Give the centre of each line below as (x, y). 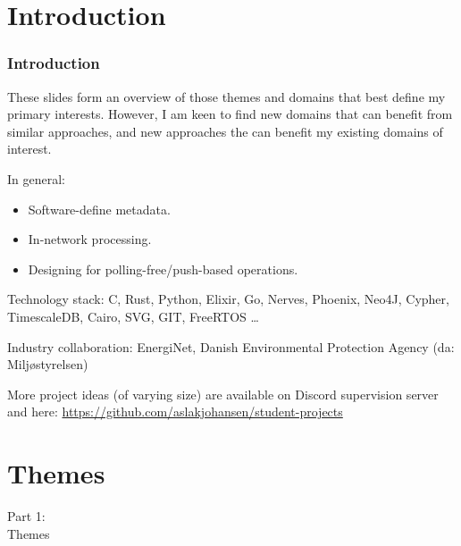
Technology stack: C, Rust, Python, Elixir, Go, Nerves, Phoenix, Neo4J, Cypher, (228, 299)
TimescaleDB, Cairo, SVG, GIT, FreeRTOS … (133, 316)
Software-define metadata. (99, 209)
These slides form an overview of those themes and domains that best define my (226, 96)
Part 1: (26, 516)
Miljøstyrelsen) (48, 364)
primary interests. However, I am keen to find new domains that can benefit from (230, 114)
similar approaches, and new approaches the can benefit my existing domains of (225, 131)
